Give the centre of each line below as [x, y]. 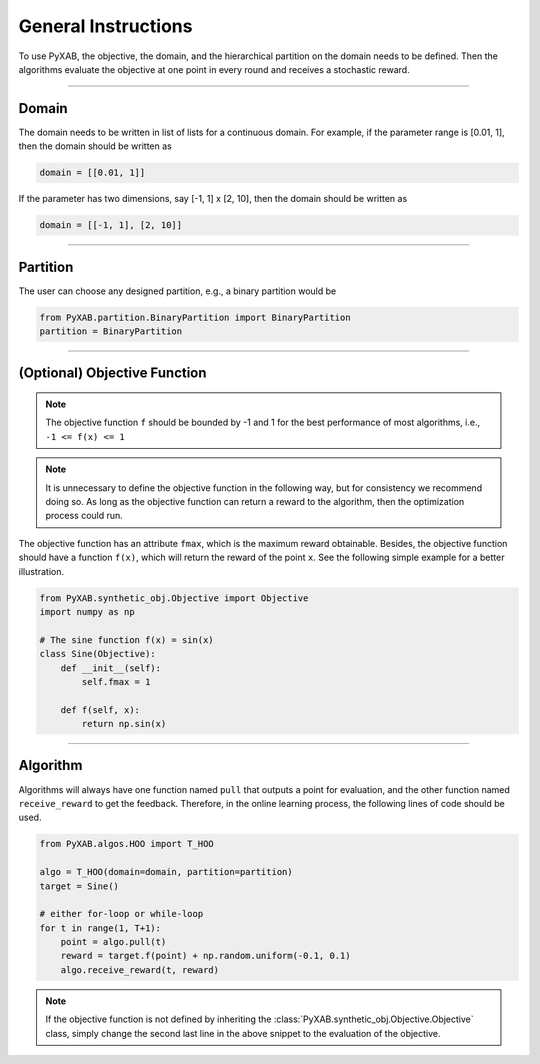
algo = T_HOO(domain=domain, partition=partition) [166, 872]
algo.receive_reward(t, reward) [140, 969]
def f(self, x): [100, 709]
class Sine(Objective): [98, 654]
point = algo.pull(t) [113, 942]
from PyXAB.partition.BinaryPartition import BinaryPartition [195, 317]
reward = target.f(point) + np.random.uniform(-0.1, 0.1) [205, 956]
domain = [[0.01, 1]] [92, 173]
